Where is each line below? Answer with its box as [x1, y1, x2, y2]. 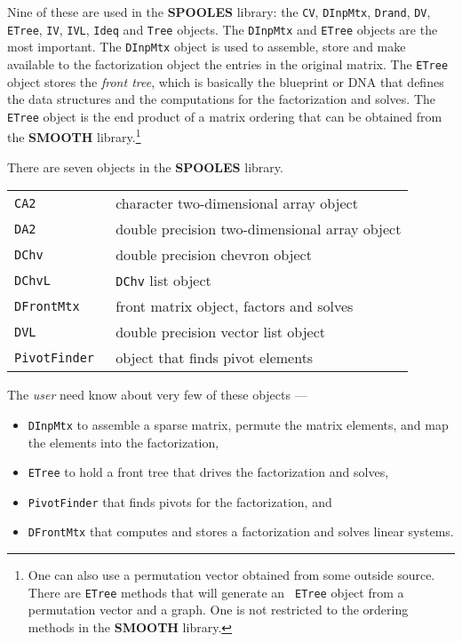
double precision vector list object [115, 321, 326, 343]
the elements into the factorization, [28, 432, 219, 451]
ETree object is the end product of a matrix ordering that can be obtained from [7, 107, 442, 125]
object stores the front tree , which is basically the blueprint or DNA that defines [7, 72, 444, 91]
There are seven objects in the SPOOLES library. [7, 157, 283, 176]
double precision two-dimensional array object [115, 218, 402, 240]
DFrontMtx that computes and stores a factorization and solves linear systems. [28, 522, 454, 541]
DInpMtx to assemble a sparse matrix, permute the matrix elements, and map [28, 415, 449, 433]
